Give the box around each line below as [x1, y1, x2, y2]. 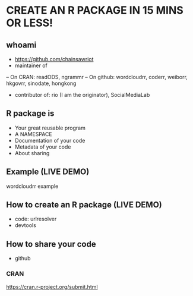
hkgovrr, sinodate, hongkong [6, 80, 77, 87]
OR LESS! [6, 16, 53, 30]
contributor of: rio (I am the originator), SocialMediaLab [14, 92, 150, 98]
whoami [6, 40, 37, 50]
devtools [14, 222, 37, 229]
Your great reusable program [14, 124, 86, 131]
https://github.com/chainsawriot [14, 56, 94, 62]
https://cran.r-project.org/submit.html [6, 283, 98, 290]
